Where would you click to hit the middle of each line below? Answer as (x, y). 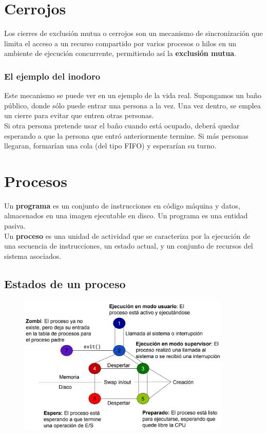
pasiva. (15, 225)
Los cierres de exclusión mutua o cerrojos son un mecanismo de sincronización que (133, 33)
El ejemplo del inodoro (52, 76)
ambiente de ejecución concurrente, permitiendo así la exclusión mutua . (120, 53)
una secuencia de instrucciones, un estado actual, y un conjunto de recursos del (129, 246)
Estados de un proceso (65, 283)
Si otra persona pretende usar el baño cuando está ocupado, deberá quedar (122, 125)
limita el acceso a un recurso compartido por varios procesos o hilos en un (120, 43)
